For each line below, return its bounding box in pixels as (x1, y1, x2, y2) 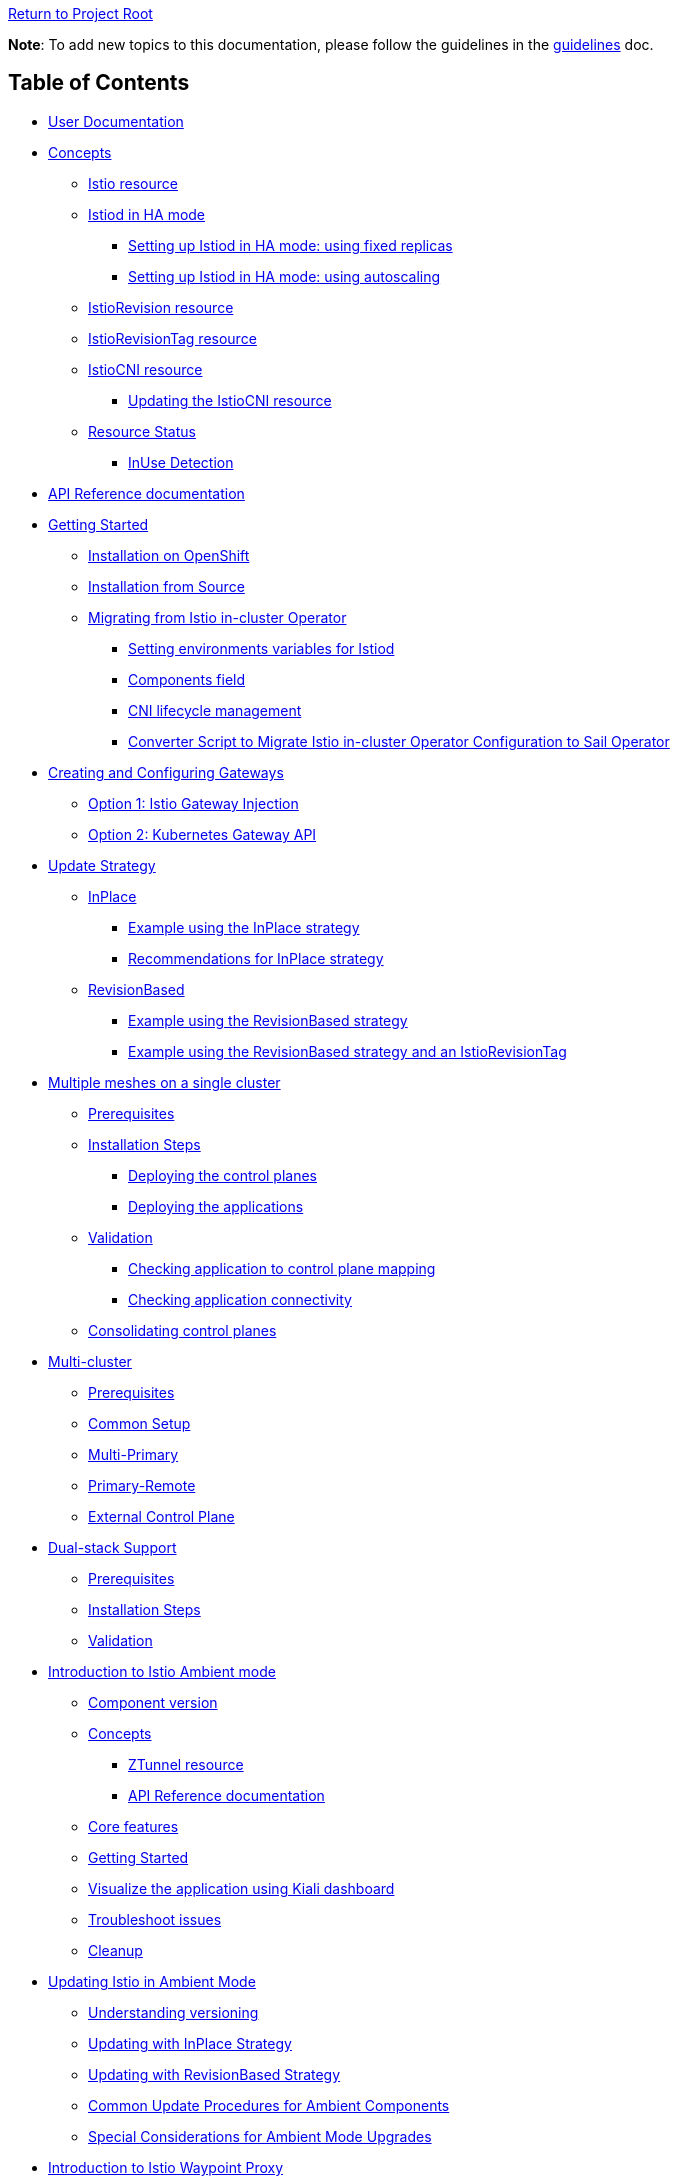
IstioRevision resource (88, 298, 234, 316)
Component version (88, 1693, 218, 1711)
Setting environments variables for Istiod (128, 639, 395, 657)
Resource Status (88, 422, 196, 440)
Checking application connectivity (128, 1290, 352, 1308)
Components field (128, 670, 246, 688)
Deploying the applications (128, 1197, 304, 1215)
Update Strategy (48, 856, 156, 874)
